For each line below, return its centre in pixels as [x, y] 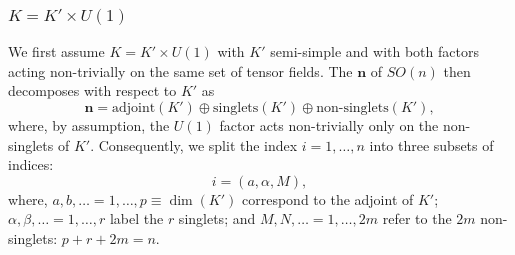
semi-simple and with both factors [374, 51]
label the [136, 218]
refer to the [417, 218]
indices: [31, 164]
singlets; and [217, 218]
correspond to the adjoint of [328, 198]
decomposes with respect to [92, 90]
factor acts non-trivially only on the [329, 125]
